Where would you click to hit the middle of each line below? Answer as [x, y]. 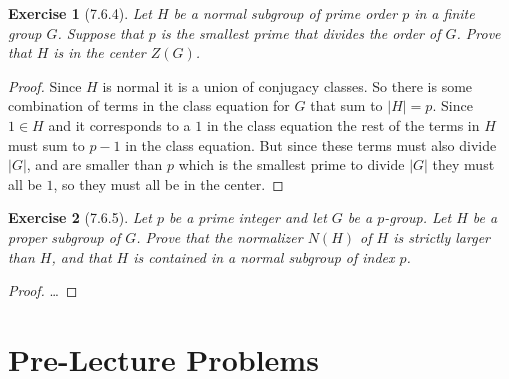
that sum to [346, 105]
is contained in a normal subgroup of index [264, 256]
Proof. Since [45, 85]
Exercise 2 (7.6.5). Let [80, 217]
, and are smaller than [94, 164]
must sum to [46, 144]
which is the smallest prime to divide [291, 164]
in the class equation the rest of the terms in [343, 124]
